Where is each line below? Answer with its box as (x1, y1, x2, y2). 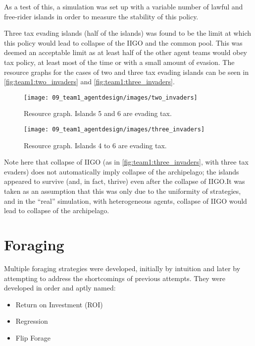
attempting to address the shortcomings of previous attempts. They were (4, 273, 226, 283)
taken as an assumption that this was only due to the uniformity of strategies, (4, 186, 241, 196)
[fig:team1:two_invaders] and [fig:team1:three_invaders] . (4, 76, 175, 87)
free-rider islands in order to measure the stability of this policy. (4, 11, 199, 21)
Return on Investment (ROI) (15, 299, 103, 309)
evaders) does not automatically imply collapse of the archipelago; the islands (4, 166, 239, 176)
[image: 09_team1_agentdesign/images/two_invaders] (24, 94, 198, 101)
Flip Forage (15, 332, 51, 343)
